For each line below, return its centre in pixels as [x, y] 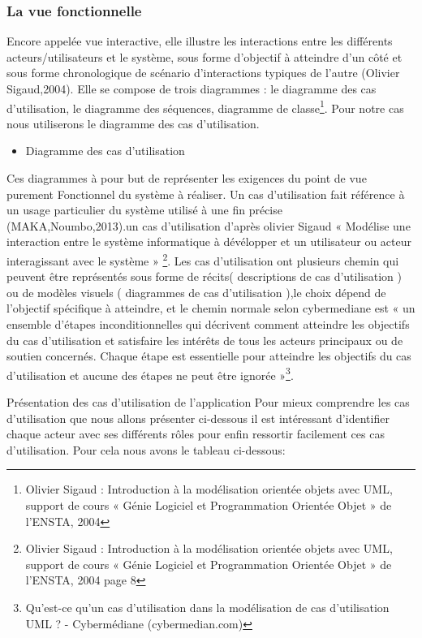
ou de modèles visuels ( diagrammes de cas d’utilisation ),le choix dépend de [196, 292]
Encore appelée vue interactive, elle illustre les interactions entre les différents [200, 41]
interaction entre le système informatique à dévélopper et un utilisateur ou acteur [209, 241]
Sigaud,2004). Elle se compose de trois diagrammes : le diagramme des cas [192, 88]
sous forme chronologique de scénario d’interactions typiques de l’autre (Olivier [203, 73]
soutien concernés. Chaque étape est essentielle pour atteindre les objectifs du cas [209, 356]
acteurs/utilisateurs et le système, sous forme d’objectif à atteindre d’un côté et [205, 56]
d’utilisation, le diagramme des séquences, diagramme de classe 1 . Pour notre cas [205, 106]
